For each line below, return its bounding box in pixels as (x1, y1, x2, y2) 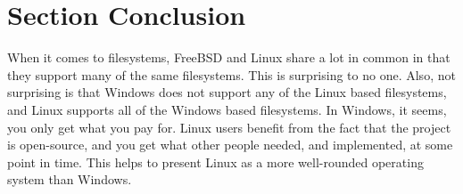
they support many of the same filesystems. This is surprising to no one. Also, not (7, 65, 456, 84)
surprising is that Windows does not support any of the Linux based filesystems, (7, 83, 447, 101)
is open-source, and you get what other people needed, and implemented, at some (7, 135, 453, 154)
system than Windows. (7, 170, 132, 189)
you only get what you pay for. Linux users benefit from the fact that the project (7, 117, 451, 136)
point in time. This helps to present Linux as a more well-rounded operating (7, 152, 424, 171)
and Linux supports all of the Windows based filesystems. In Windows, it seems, (7, 100, 447, 118)
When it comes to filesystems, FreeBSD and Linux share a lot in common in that (7, 48, 451, 67)
